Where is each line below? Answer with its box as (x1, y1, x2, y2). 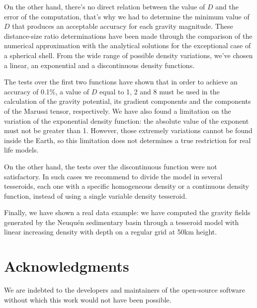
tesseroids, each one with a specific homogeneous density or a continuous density (4, 181, 249, 191)
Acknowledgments (4, 256, 129, 276)
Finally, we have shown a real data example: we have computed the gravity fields (4, 207, 251, 218)
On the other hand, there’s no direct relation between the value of (4, 1, 205, 11)
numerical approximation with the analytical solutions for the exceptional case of (4, 40, 251, 51)
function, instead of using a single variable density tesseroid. (4, 190, 187, 201)
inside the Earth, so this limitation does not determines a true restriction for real (4, 135, 251, 145)
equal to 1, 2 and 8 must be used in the (99, 86, 220, 96)
